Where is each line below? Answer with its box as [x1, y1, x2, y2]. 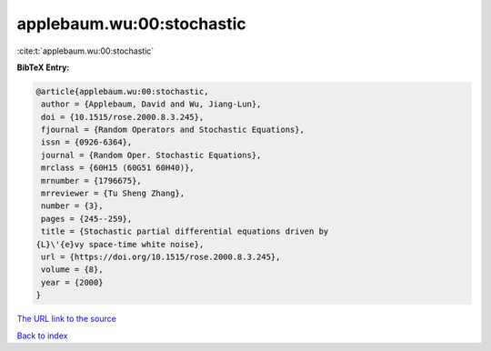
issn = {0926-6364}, [41, 137, 133, 147]
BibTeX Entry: [16, 62, 70, 73]
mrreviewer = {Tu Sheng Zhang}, [41, 188, 185, 199]
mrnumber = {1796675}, [41, 175, 143, 186]
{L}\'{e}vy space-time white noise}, [35, 239, 205, 249]
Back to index [16, 330, 68, 341]
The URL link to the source [16, 314, 117, 325]
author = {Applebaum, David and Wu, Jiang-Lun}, [41, 99, 262, 109]
